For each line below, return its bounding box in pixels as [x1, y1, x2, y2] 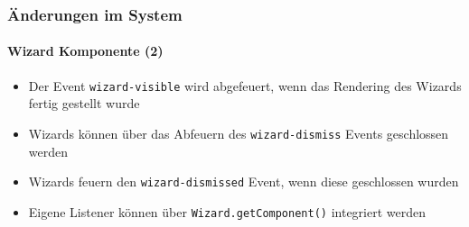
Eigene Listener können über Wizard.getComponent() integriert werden [28, 202, 426, 221]
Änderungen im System [7, 3, 183, 25]
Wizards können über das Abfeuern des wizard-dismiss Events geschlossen [28, 123, 449, 142]
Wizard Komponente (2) [7, 41, 164, 60]
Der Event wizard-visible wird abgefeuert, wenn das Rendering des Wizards [28, 76, 462, 95]
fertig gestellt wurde [28, 94, 140, 113]
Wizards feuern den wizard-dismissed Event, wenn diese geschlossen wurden [28, 172, 459, 191]
